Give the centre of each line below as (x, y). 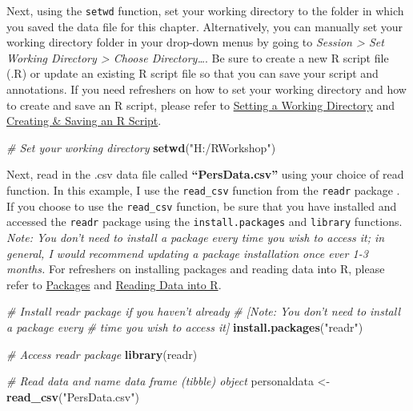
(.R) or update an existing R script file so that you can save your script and (192, 73)
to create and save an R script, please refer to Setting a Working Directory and (201, 105)
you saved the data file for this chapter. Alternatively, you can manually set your (205, 26)
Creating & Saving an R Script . (84, 121)
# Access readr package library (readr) (102, 354)
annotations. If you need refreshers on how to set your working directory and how (206, 89)
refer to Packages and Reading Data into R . (114, 284)
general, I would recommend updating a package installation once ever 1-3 (187, 253)
